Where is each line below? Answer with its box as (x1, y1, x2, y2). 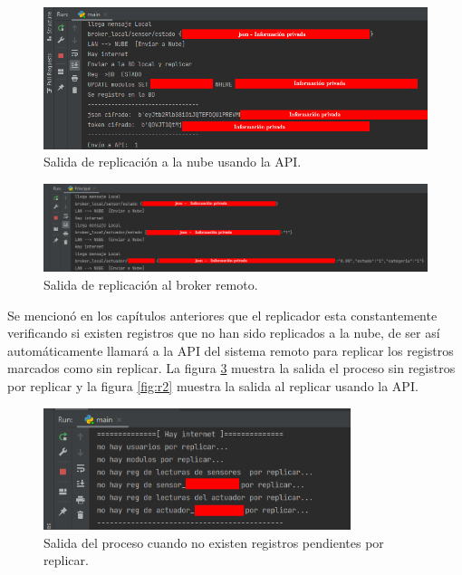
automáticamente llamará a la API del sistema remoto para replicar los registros (7, 340, 454, 359)
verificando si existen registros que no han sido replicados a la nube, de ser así (7, 323, 440, 342)
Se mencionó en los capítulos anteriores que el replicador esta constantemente (7, 305, 438, 324)
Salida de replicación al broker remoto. (43, 274, 258, 293)
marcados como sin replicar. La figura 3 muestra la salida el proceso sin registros (7, 359, 456, 378)
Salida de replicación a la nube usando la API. (43, 152, 302, 171)
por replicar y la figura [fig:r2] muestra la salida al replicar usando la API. (7, 376, 419, 395)
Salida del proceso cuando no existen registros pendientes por (43, 532, 384, 551)
